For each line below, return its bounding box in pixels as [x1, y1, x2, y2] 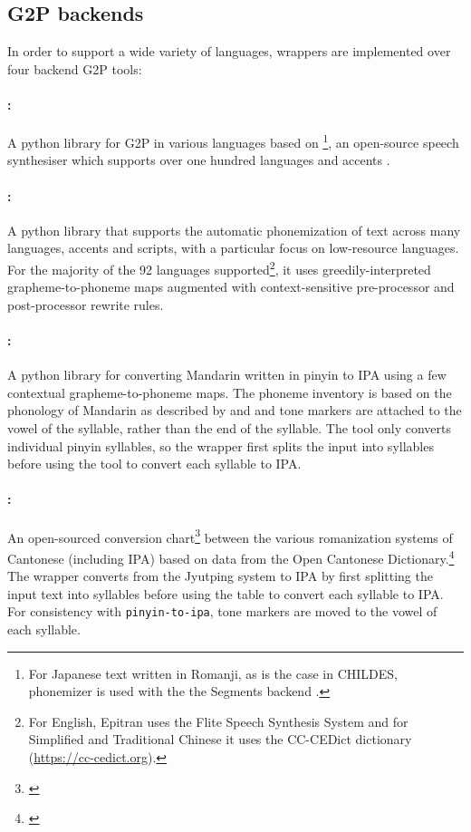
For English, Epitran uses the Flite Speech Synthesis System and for [28, 711, 409, 730]
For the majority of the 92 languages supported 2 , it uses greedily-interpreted [7, 257, 431, 278]
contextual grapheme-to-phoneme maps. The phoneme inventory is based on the [7, 382, 452, 401]
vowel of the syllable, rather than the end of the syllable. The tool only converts [7, 419, 451, 438]
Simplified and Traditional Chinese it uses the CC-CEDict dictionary [28, 730, 412, 749]
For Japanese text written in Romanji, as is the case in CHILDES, [28, 663, 398, 682]
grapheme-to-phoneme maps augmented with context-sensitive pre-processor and [7, 277, 455, 296]
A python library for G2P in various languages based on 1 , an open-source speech [7, 131, 459, 151]
